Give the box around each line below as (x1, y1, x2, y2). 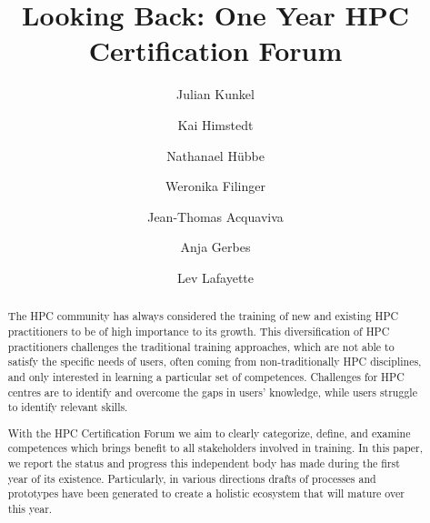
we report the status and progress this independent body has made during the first (7, 456, 400, 471)
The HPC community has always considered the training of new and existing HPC (7, 308, 399, 324)
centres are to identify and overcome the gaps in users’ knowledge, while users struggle (7, 384, 417, 399)
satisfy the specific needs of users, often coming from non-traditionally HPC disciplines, (7, 354, 422, 369)
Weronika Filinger (165, 176, 265, 196)
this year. (7, 501, 53, 517)
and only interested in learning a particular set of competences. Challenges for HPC (7, 368, 405, 384)
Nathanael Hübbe (166, 146, 265, 165)
